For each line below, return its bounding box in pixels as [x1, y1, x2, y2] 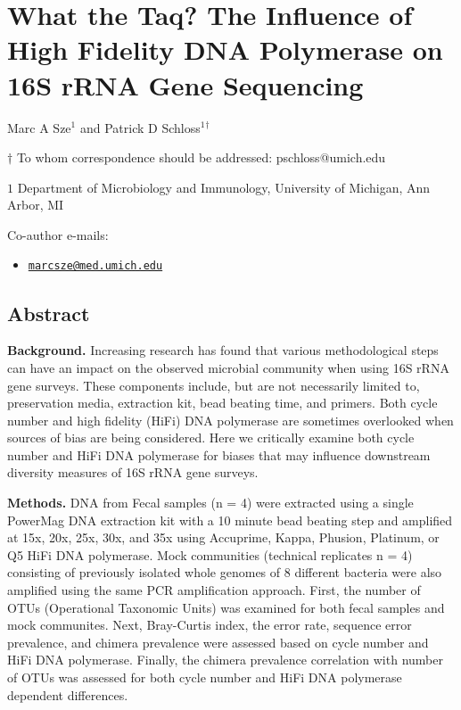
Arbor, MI [7, 195, 64, 214]
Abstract [7, 299, 90, 326]
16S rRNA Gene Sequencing [7, 66, 364, 103]
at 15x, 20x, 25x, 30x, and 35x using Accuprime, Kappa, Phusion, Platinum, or [7, 528, 440, 547]
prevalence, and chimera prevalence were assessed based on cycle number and [7, 632, 429, 651]
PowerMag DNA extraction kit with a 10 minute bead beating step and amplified [7, 510, 453, 529]
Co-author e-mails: [7, 225, 109, 244]
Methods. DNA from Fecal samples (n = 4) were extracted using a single [7, 493, 414, 512]
